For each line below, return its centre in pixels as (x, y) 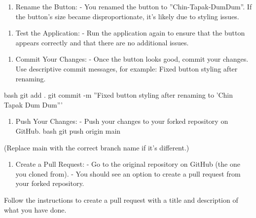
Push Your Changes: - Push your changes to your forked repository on (122, 121)
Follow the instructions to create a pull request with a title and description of (121, 200)
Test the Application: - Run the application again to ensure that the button (130, 33)
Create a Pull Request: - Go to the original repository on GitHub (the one (128, 164)
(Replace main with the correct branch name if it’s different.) (97, 147)
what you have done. (35, 209)
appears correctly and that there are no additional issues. (102, 42)
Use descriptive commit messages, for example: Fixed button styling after (127, 68)
